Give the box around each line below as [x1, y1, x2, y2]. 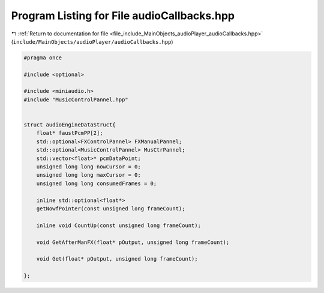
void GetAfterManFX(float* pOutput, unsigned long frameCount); [36, 238, 230, 246]
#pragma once [23, 54, 62, 61]
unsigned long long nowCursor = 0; [36, 164, 141, 170]
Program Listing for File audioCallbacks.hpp [11, 9, 235, 22]
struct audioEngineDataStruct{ [23, 122, 116, 128]
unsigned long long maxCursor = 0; [36, 171, 141, 179]
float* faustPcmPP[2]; [36, 129, 103, 137]
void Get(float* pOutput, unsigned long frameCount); [36, 255, 198, 262]
